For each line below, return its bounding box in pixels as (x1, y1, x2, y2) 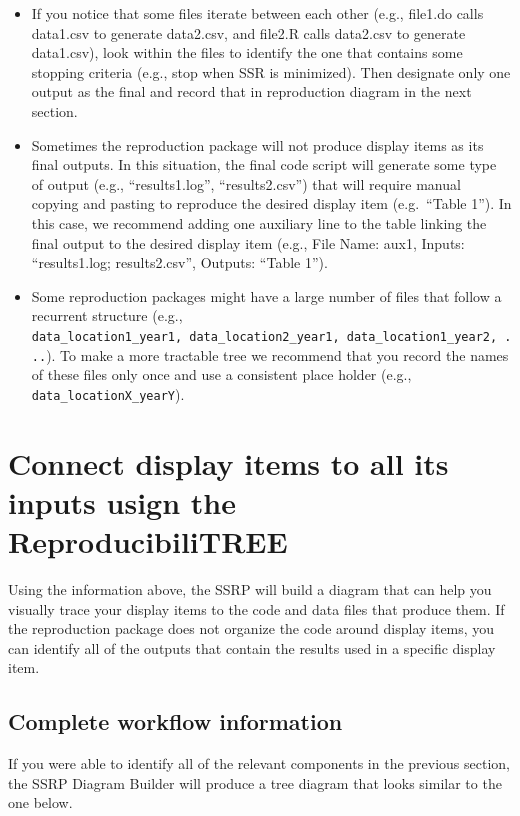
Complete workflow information (8, 706, 343, 737)
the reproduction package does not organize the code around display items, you (8, 618, 495, 639)
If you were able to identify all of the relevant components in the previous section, (8, 753, 510, 774)
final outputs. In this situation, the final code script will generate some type (31, 154, 497, 175)
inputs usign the (8, 481, 236, 522)
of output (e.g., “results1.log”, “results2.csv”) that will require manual (31, 173, 461, 194)
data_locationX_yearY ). (31, 383, 185, 404)
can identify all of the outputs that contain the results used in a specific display (8, 637, 496, 658)
